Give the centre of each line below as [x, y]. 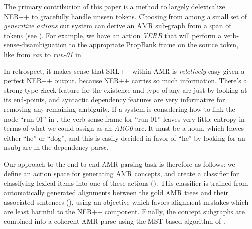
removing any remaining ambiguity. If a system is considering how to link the [120, 109]
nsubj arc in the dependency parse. [56, 147]
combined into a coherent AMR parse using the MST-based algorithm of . [115, 221]
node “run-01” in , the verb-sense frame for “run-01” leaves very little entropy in [124, 118]
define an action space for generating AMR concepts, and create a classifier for [122, 173]
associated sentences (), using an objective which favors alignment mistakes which [126, 202]
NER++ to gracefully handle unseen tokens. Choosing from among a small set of [126, 16]
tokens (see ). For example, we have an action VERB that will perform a [113, 35]
